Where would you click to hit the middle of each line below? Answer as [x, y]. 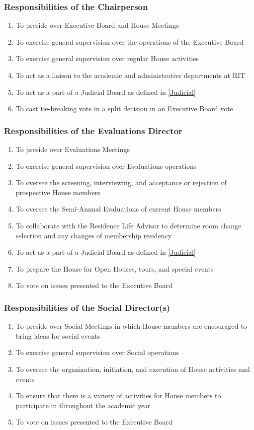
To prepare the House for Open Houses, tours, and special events [115, 268]
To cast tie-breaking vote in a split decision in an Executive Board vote [124, 108]
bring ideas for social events [58, 335]
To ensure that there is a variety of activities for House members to [118, 395]
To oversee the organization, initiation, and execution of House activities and [133, 369]
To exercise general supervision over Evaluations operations [106, 166]
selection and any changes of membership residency [94, 235]
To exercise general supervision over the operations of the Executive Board [129, 41]
